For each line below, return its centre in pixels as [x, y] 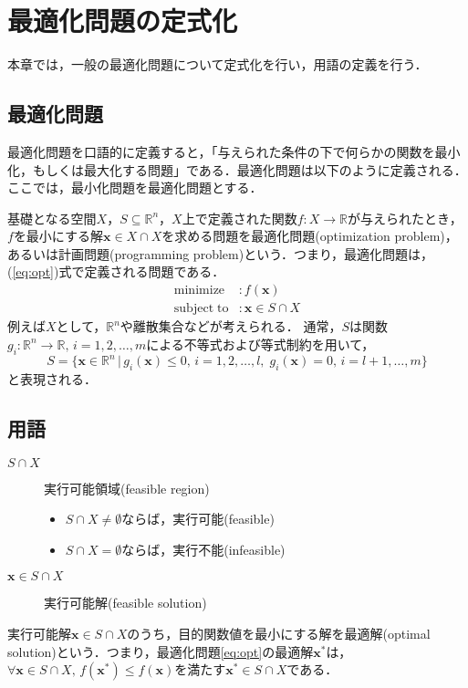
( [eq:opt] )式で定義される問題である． [116, 271]
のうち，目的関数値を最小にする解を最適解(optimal [279, 633]
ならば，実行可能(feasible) [198, 519]
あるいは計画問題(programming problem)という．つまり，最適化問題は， [221, 253]
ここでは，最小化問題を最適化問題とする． [135, 188]
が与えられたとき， [405, 218]
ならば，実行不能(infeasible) [203, 549]
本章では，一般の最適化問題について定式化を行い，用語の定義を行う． [218, 64]
